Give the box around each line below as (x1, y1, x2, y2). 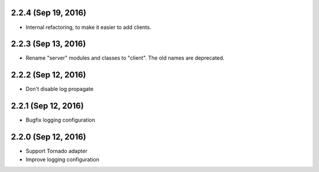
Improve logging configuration (25, 155, 100, 163)
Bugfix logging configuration (25, 116, 96, 124)
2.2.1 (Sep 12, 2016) (11, 101, 84, 111)
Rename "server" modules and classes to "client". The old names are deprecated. (25, 54, 224, 61)
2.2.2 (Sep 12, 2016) (11, 70, 86, 80)
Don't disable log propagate (25, 86, 94, 93)
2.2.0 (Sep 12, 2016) (11, 132, 87, 142)
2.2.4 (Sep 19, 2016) (11, 8, 87, 18)
